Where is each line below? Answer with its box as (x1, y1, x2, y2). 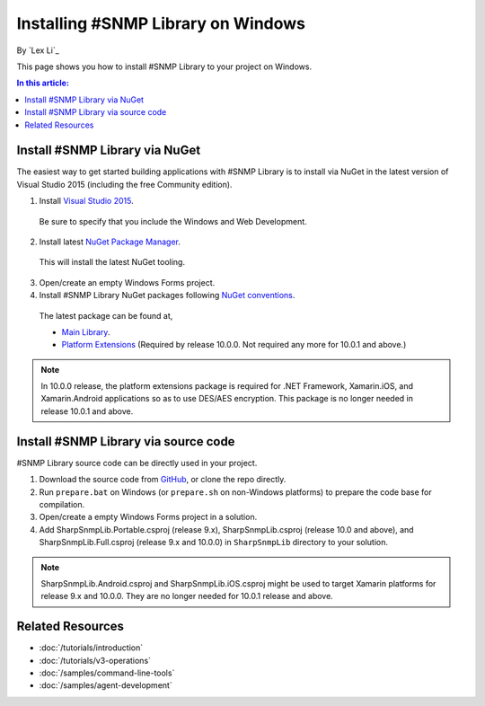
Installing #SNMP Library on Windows (16, 13, 305, 33)
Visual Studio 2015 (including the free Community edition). (16, 179, 233, 190)
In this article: (16, 77, 69, 89)
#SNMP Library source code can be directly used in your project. (16, 457, 258, 468)
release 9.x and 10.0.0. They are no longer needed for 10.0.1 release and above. (40, 591, 334, 602)
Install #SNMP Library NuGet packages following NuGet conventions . (39, 290, 295, 301)
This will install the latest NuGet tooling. (39, 257, 186, 268)
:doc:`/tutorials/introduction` (39, 642, 144, 653)
